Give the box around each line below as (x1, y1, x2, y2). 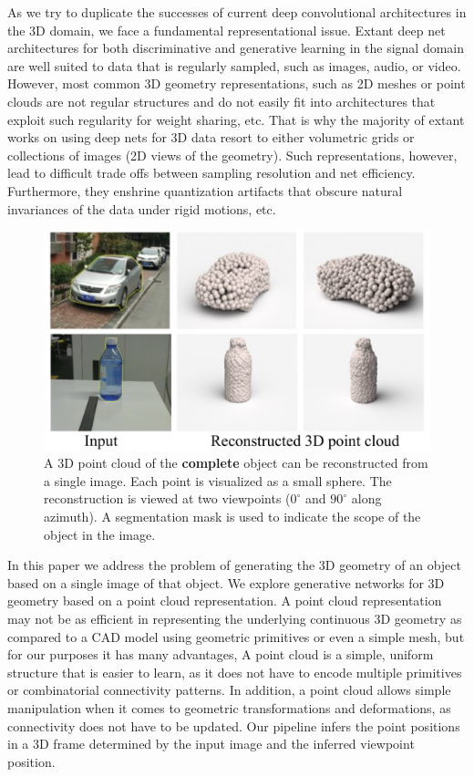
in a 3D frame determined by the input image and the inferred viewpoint (7, 734, 415, 753)
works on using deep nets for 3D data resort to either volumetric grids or (7, 128, 415, 147)
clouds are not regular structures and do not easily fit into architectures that (7, 91, 436, 110)
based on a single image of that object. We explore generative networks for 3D (7, 573, 445, 592)
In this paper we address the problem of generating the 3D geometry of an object (7, 555, 461, 575)
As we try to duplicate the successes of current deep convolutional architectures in (7, 3, 467, 21)
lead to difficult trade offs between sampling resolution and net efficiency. (7, 163, 416, 182)
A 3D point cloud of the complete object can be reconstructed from (44, 453, 428, 472)
